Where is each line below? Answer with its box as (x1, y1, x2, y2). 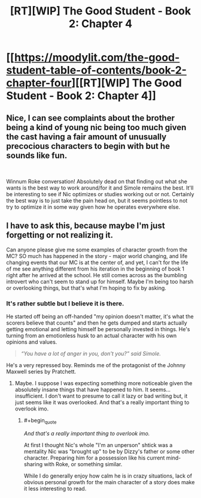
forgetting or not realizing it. (6, 230, 114, 241)
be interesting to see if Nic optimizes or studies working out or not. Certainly (6, 191, 194, 197)
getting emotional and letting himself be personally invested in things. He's (6, 326, 190, 333)
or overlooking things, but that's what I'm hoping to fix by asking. (6, 284, 166, 292)
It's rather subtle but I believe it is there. (6, 299, 124, 307)
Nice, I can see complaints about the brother (6, 113, 175, 123)
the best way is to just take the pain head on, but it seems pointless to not (6, 197, 188, 204)
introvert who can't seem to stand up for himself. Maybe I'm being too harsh (6, 278, 194, 285)
